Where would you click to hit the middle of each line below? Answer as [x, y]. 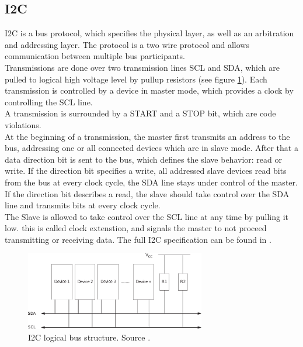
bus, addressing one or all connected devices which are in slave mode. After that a [151, 148]
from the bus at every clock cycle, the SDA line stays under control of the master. [151, 182]
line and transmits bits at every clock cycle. [83, 205]
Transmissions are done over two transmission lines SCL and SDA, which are [142, 67]
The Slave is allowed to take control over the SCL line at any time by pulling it [147, 216]
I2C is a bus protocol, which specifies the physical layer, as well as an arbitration [149, 33]
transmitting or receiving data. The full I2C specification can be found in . [138, 239]
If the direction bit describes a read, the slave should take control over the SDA [147, 193]
